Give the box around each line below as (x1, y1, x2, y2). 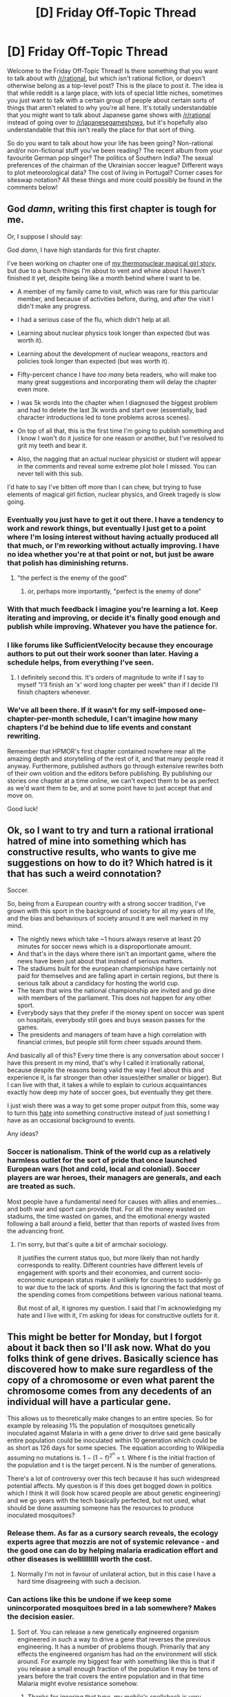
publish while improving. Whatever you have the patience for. (7, 621, 218, 631)
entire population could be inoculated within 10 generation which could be (7, 1436, 217, 1444)
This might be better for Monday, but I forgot (7, 1331, 202, 1343)
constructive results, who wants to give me (7, 846, 197, 857)
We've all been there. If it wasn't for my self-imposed (7, 705, 188, 715)
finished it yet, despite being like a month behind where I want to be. (7, 273, 201, 282)
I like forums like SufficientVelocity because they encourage (7, 640, 214, 650)
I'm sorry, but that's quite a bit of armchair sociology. (17, 1240, 168, 1249)
